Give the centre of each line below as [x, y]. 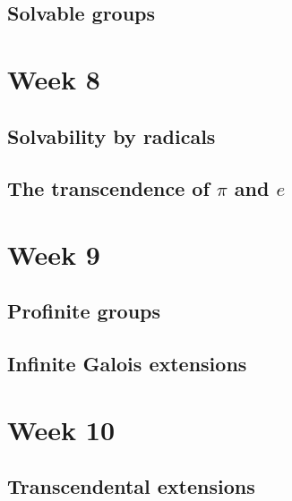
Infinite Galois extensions [127, 364]
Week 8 [54, 78]
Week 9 [54, 254]
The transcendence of [108, 188]
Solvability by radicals [112, 136]
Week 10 [61, 429]
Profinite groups [84, 311]
